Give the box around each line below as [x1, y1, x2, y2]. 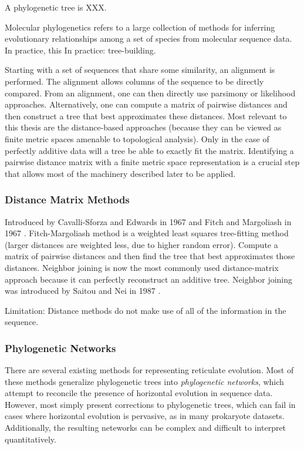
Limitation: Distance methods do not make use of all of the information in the [5, 304, 286, 316]
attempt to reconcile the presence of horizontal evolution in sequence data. [5, 387, 273, 399]
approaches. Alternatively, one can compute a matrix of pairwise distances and [5, 98, 288, 110]
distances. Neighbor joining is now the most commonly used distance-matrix [5, 261, 279, 273]
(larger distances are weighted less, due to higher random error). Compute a [5, 238, 278, 250]
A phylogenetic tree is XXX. [5, 1, 107, 13]
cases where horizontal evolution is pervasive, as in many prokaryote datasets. [5, 410, 285, 422]
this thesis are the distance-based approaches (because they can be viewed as [5, 121, 282, 133]
